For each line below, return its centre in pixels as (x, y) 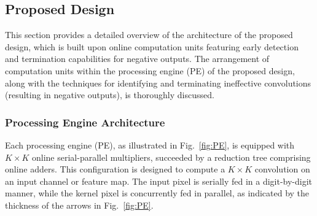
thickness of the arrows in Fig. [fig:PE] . (79, 205)
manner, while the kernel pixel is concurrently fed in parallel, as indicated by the (157, 193)
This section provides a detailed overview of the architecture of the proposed (149, 35)
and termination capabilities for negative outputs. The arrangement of (137, 59)
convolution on (282, 169)
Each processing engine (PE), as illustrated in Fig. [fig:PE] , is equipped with (150, 145)
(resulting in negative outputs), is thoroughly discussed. (110, 95)
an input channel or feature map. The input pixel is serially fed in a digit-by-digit (159, 181)
